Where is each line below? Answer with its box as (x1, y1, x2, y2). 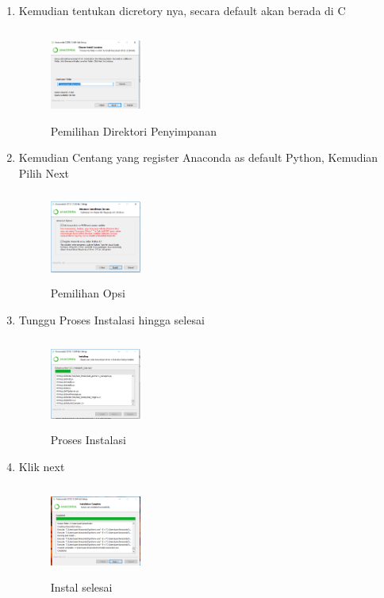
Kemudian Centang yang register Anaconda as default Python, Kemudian (18, 149, 378, 166)
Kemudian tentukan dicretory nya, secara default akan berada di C (18, 2, 346, 18)
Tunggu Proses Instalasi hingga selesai (18, 311, 205, 328)
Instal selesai (50, 578, 113, 595)
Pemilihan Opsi (50, 285, 125, 301)
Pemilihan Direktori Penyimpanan (50, 122, 217, 139)
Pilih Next (18, 164, 70, 181)
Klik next (18, 458, 65, 475)
